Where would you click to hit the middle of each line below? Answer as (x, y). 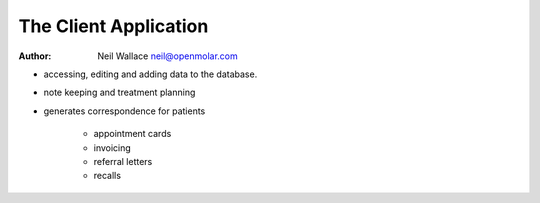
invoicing (112, 147)
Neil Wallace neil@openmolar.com (168, 56)
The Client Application (113, 26)
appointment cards (132, 134)
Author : (35, 56)
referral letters (123, 161)
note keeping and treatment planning (119, 92)
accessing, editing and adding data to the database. (150, 74)
